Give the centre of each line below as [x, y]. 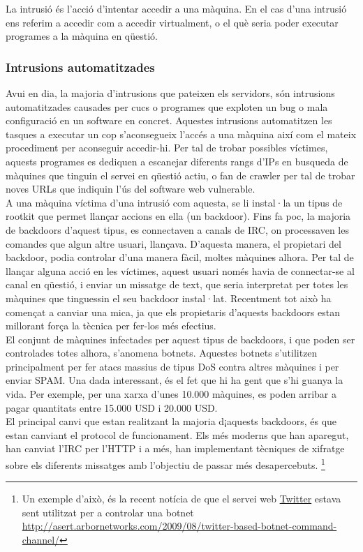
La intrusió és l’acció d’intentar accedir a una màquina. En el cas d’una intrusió [176, 8]
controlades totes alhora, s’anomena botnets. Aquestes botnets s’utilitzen [162, 353]
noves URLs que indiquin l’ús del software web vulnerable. [131, 189]
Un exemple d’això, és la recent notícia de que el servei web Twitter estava [181, 499]
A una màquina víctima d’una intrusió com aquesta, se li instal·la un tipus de [174, 202]
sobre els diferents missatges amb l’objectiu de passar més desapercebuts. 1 [165, 464]
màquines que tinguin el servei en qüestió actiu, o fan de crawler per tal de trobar [180, 175]
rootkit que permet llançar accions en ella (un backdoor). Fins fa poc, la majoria [178, 216]
